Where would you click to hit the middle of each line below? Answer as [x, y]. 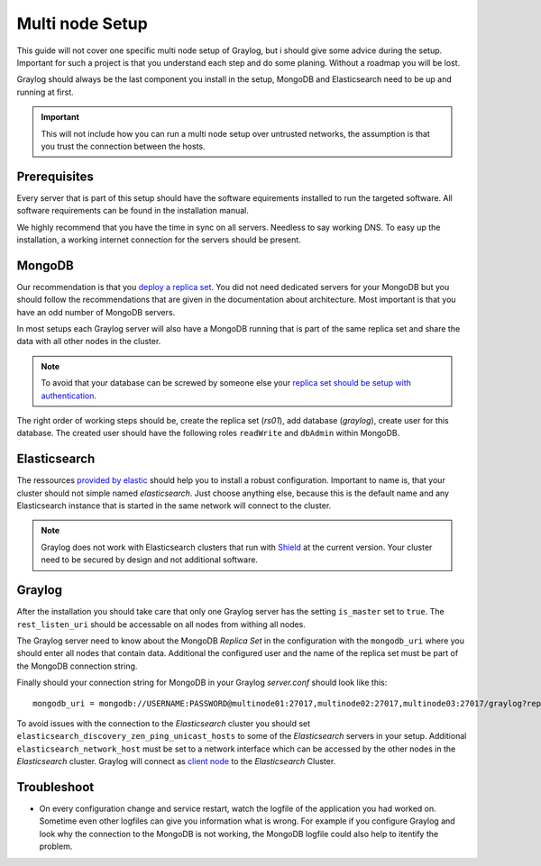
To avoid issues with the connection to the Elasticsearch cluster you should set [164, 723]
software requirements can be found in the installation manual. [133, 211]
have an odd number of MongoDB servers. [96, 312]
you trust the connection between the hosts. [124, 146]
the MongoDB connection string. [77, 666]
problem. [56, 846]
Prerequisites [55, 176]
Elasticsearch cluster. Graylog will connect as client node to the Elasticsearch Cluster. [176, 761]
